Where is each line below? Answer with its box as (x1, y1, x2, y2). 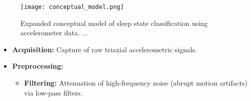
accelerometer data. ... (20, 27, 88, 38)
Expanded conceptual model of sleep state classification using (20, 17, 208, 28)
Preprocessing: (12, 61, 64, 71)
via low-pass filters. (24, 87, 83, 98)
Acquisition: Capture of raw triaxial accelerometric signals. (12, 44, 197, 54)
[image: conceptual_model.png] (20, 3, 124, 10)
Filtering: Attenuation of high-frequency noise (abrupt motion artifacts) (24, 78, 248, 88)
